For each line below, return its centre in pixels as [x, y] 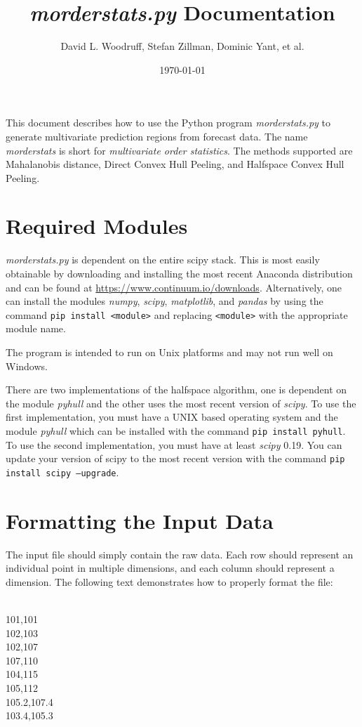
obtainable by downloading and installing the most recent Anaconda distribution [179, 273]
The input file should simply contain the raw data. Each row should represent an [180, 554]
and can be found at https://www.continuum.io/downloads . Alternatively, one [174, 287]
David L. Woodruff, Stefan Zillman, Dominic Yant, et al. [182, 46]
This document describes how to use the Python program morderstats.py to [168, 123]
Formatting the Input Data [140, 520]
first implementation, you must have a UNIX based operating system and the [172, 417]
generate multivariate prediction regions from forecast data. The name [157, 136]
